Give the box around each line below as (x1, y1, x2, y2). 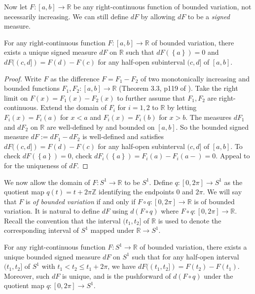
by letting (167, 102, 197, 112)
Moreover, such (4, 270, 50, 281)
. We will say (203, 186, 242, 197)
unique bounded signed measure (4, 251, 101, 261)
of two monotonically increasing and (140, 73, 250, 83)
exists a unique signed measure (4, 47, 97, 57)
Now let (4, 1, 28, 11)
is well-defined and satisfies (82, 131, 164, 142)
